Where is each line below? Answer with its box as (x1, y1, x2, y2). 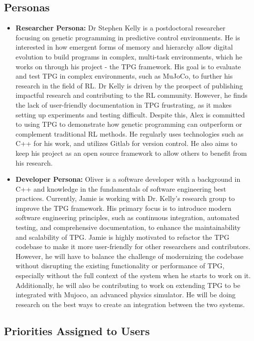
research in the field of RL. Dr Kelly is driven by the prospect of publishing (15, 80, 243, 90)
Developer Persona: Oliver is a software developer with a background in (15, 174, 241, 184)
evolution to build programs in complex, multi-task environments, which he (15, 51, 242, 61)
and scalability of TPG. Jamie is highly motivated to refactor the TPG (15, 231, 229, 242)
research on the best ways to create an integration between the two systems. (15, 299, 245, 309)
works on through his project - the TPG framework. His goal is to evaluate (15, 61, 241, 71)
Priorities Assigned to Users (4, 323, 150, 338)
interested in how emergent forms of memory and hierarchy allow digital (15, 42, 233, 52)
